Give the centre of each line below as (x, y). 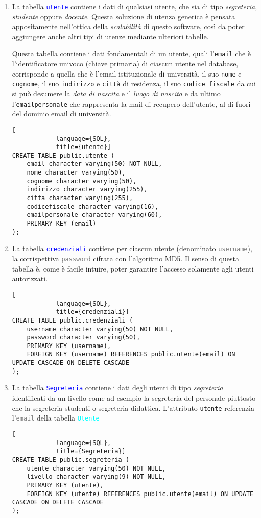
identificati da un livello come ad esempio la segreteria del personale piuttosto (134, 398)
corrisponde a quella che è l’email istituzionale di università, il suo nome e (127, 73)
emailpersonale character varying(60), (94, 215)
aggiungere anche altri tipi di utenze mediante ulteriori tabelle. (110, 36)
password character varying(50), (84, 338)
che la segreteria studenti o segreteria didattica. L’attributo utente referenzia (133, 408)
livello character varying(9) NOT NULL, (96, 477)
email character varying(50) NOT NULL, (94, 164)
